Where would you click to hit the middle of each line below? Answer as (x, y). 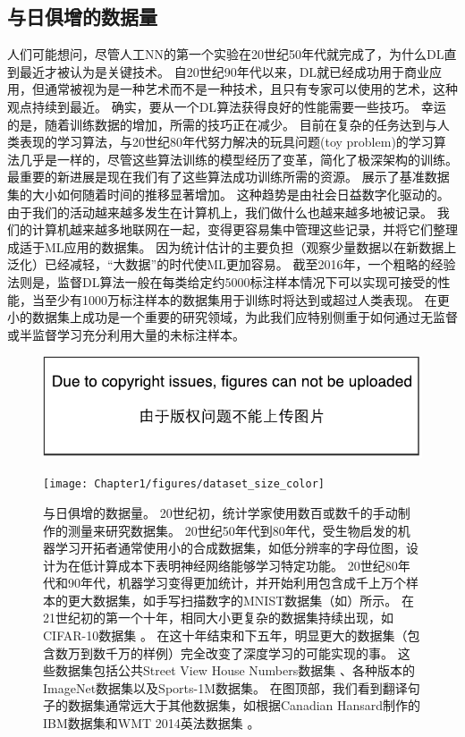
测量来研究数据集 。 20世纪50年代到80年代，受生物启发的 (232, 530)
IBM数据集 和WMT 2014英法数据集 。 (152, 723)
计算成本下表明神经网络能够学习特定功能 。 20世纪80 (245, 565)
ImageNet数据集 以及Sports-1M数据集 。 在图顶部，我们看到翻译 (225, 687)
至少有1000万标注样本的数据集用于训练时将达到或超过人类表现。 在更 (247, 299)
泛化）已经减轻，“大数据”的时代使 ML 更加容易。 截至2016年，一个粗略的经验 (232, 264)
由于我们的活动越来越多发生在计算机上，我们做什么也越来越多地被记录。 (220, 212)
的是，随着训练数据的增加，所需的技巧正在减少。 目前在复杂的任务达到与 (222, 124)
